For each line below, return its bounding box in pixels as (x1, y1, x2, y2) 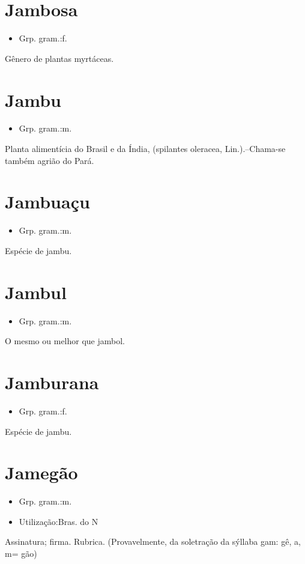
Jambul (5, 279, 67, 304)
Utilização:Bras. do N (19, 515, 98, 527)
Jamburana (5, 370, 99, 395)
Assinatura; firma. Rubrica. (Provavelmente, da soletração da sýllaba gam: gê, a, (5, 535, 301, 548)
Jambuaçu (5, 189, 90, 214)
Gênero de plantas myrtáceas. (5, 52, 114, 64)
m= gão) (5, 547, 37, 560)
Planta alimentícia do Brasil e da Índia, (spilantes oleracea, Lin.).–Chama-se (5, 142, 286, 155)
